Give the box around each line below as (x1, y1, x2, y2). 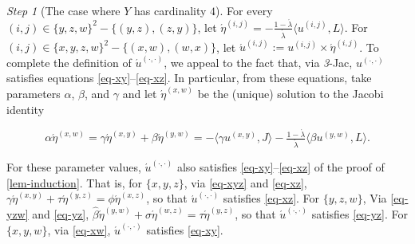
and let (122, 85, 157, 101)
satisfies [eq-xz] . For (223, 190, 320, 207)
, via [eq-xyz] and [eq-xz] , (184, 174, 307, 191)
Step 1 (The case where (6, 2, 121, 18)
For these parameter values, (6, 159, 141, 175)
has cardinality (134, 2, 207, 18)
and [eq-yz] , (32, 206, 89, 222)
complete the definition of (6, 53, 132, 70)
